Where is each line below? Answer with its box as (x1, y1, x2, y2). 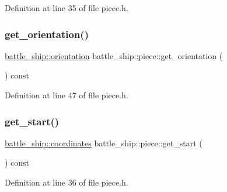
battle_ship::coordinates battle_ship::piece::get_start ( (5, 136, 202, 149)
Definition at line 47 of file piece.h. (5, 89, 128, 101)
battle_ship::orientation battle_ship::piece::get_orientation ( (5, 49, 223, 61)
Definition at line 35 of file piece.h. (5, 2, 128, 13)
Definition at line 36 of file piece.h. (5, 176, 128, 188)
